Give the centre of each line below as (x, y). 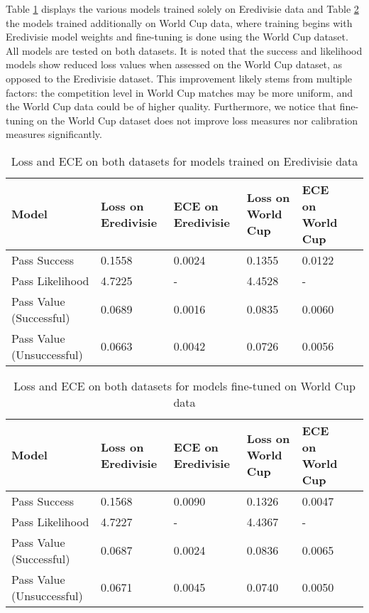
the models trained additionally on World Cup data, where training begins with (179, 22)
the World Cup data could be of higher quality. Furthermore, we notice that (171, 106)
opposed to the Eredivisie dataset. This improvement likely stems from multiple (179, 78)
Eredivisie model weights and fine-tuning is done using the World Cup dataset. (177, 37)
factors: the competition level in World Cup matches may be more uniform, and (180, 92)
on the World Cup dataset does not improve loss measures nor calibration (198, 120)
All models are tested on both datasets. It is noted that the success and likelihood (184, 50)
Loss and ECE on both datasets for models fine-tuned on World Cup (184, 385)
